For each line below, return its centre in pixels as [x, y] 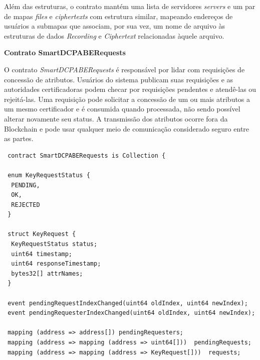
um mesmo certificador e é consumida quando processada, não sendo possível [122, 109]
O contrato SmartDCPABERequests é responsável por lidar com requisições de [124, 69]
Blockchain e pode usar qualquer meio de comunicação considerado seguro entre [127, 128]
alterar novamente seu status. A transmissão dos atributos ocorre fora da [116, 118]
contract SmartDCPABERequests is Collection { [87, 155]
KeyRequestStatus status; [54, 244]
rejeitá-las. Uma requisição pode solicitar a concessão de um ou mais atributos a [127, 99]
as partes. [19, 138]
